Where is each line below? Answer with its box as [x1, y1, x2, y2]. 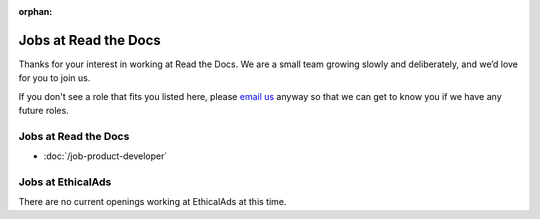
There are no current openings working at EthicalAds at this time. [18, 196, 287, 208]
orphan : [18, 6, 53, 17]
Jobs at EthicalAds [18, 175, 112, 189]
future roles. [18, 105, 69, 117]
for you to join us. [18, 72, 91, 84]
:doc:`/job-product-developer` [43, 150, 168, 162]
